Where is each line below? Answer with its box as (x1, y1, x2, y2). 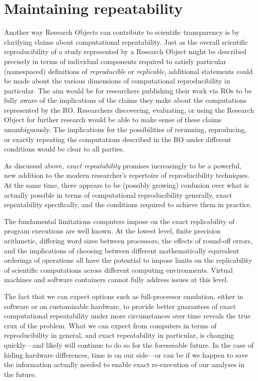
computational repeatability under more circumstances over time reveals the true (4, 310, 251, 321)
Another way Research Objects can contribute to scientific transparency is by (4, 27, 240, 37)
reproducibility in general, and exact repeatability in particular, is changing (4, 330, 234, 340)
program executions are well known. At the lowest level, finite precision (4, 226, 221, 236)
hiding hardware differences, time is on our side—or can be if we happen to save (4, 349, 248, 360)
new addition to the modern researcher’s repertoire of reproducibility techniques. (4, 170, 250, 180)
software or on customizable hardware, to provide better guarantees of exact (4, 301, 236, 311)
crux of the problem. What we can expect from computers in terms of (4, 320, 217, 330)
